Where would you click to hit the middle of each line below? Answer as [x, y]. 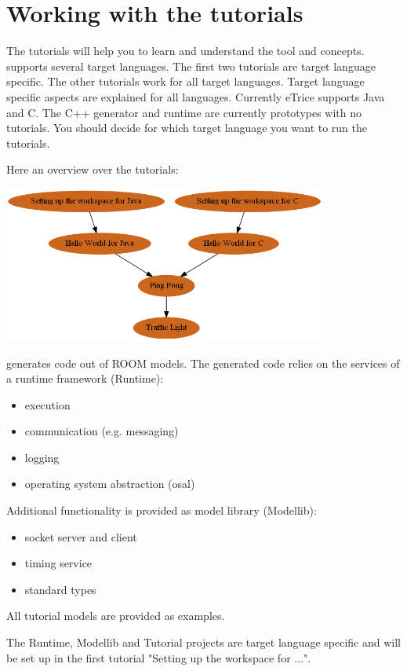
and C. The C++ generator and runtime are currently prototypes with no [184, 112]
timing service [58, 563]
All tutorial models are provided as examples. [116, 616]
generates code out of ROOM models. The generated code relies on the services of [203, 363]
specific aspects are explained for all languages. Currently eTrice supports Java [196, 96]
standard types [60, 589]
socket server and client [81, 536]
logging [42, 457]
